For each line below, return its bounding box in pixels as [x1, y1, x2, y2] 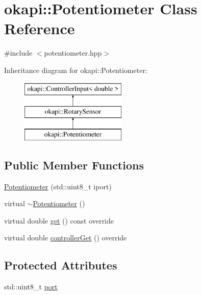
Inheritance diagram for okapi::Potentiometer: [4, 64, 147, 75]
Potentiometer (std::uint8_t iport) [4, 181, 112, 191]
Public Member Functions [4, 157, 144, 173]
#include [4, 47, 33, 58]
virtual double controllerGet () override [4, 232, 127, 243]
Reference [4, 18, 75, 39]
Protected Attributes [4, 257, 117, 273]
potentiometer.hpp [44, 47, 102, 58]
